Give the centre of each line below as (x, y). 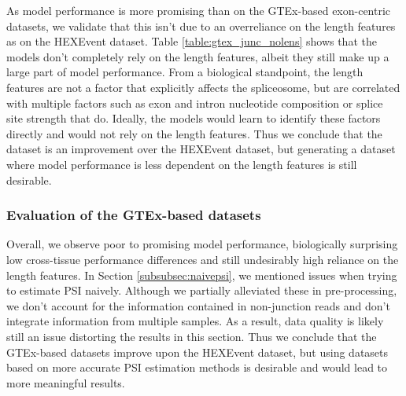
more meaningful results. (66, 382)
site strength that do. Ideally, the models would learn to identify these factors (194, 118)
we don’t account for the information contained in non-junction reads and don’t (198, 305)
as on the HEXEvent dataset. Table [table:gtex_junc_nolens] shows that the (192, 41)
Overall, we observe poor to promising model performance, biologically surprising (202, 244)
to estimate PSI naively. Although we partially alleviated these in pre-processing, (202, 290)
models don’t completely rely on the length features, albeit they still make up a (198, 56)
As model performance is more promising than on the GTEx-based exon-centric (199, 10)
